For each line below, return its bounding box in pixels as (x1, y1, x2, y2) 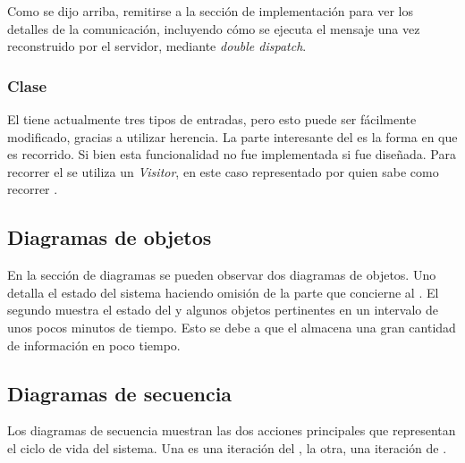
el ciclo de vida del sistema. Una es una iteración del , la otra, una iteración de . (7, 438, 447, 457)
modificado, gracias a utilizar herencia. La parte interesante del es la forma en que (7, 127, 458, 146)
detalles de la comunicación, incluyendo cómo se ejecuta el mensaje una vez (7, 19, 420, 38)
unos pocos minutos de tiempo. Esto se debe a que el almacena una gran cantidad (7, 317, 456, 336)
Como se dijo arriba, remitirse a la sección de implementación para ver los (7, 2, 413, 20)
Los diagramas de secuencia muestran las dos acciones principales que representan (7, 421, 456, 440)
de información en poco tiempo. (7, 335, 181, 354)
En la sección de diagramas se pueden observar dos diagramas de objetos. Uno (7, 265, 436, 284)
